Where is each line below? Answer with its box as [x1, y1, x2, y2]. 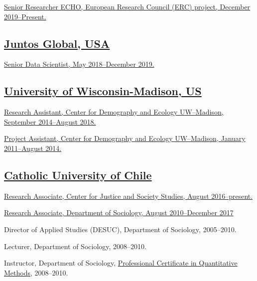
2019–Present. [4, 11, 46, 21]
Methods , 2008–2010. [4, 267, 68, 278]
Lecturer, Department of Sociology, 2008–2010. [4, 241, 146, 251]
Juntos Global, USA [4, 35, 110, 51]
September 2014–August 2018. [4, 116, 96, 127]
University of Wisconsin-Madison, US [4, 83, 202, 99]
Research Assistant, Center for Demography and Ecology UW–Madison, [4, 107, 224, 117]
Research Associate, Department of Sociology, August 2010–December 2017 [4, 207, 234, 218]
